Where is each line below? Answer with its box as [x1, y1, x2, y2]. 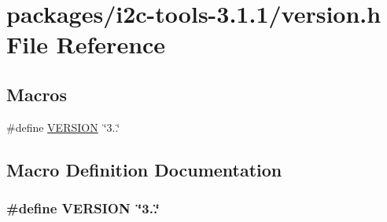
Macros [6, 82, 67, 106]
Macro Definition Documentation [6, 157, 282, 181]
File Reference [6, 28, 166, 60]
